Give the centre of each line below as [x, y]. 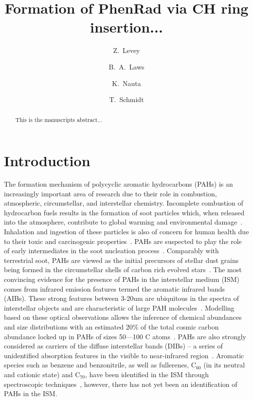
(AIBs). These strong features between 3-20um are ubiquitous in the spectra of [121, 298]
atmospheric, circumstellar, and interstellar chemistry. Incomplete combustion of [124, 203]
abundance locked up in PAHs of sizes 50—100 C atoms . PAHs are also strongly [125, 336]
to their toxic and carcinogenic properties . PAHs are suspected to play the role [123, 241]
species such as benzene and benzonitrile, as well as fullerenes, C [100, 365]
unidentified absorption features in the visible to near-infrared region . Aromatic [124, 355]
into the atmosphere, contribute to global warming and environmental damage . [123, 222]
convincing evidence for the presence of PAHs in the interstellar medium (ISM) [122, 279]
